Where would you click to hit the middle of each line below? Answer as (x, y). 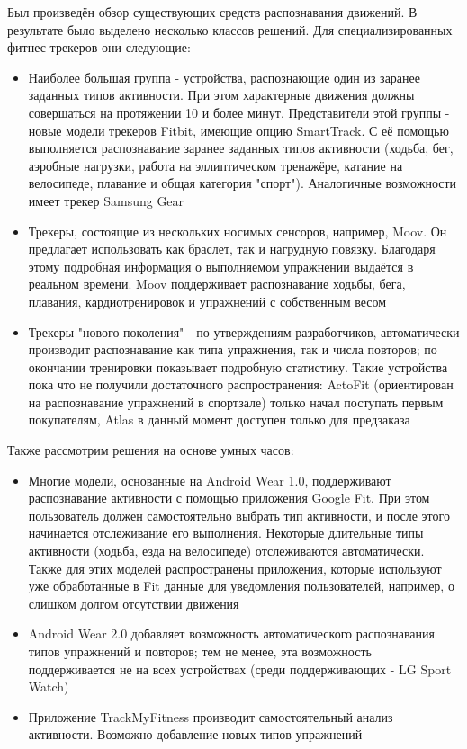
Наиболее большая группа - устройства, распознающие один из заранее (224, 77)
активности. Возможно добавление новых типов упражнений (195, 734)
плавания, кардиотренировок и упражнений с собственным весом (207, 301)
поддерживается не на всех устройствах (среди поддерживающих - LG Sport (240, 669)
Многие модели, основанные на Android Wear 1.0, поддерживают (210, 480)
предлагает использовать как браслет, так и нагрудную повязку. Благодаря (232, 249)
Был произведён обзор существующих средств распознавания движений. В (212, 12)
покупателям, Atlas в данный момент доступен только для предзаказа (219, 419)
